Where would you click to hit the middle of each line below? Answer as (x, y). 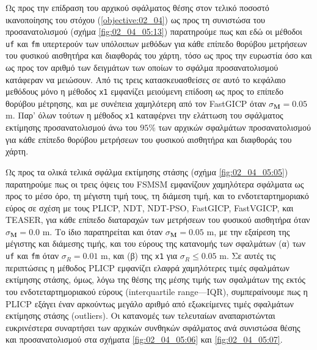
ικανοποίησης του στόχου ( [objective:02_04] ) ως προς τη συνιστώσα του (136, 19)
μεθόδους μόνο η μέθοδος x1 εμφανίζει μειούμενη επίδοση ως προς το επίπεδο (145, 91)
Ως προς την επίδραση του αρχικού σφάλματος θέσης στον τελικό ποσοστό (137, 7)
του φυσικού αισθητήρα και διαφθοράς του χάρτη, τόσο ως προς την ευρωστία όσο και (159, 55)
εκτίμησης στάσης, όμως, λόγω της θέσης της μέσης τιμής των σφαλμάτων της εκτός (155, 279)
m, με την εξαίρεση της (248, 231)
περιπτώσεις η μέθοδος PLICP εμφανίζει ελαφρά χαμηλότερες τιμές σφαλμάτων (148, 267)
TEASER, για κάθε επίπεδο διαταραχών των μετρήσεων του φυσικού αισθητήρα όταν (158, 220)
